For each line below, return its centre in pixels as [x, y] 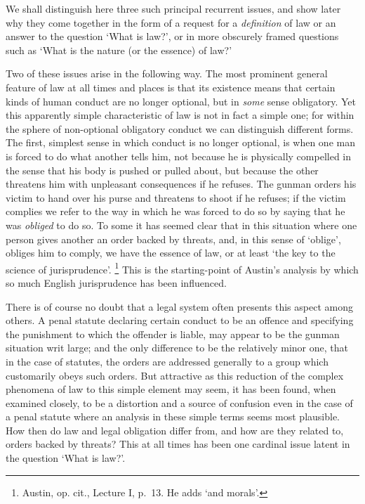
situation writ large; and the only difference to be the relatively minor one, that [177, 348]
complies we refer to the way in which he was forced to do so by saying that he [175, 211]
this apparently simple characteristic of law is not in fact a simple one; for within [180, 115]
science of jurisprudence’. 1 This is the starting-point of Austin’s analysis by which [182, 268]
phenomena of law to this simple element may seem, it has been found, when [171, 389]
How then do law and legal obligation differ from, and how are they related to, [175, 430]
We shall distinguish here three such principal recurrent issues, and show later [173, 8]
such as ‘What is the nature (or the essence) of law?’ [119, 50]
